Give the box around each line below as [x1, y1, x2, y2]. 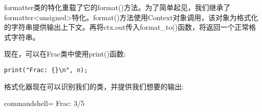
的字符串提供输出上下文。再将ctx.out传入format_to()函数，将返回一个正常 [4, 22, 249, 32]
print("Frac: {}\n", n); [4, 66, 88, 74]
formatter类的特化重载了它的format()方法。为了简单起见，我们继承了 [4, 2, 231, 12]
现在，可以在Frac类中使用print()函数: [4, 48, 126, 59]
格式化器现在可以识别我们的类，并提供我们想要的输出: [4, 81, 184, 91]
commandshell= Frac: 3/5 [4, 98, 85, 108]
